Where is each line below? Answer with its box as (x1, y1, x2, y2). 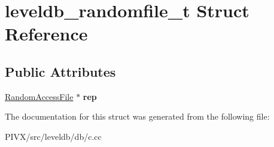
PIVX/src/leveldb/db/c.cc (5, 130, 102, 142)
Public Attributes (5, 62, 116, 80)
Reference (5, 21, 88, 46)
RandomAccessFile (5, 90, 74, 102)
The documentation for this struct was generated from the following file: (5, 110, 270, 123)
